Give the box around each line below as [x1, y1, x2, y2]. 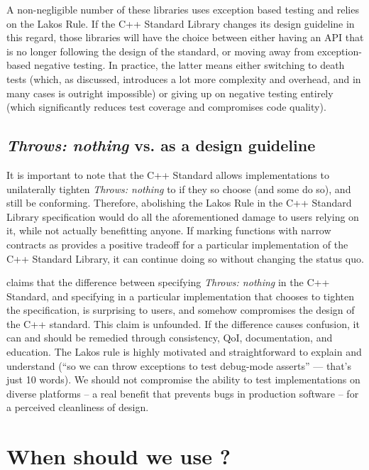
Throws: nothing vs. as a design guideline [6, 134, 316, 156]
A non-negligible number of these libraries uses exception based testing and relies [6, 2, 359, 16]
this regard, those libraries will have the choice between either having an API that [6, 30, 364, 45]
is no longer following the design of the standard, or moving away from [6, 43, 314, 58]
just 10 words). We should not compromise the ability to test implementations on [6, 372, 360, 387]
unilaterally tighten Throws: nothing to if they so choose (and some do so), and [6, 181, 351, 196]
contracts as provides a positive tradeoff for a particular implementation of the [6, 236, 348, 251]
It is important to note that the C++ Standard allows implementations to [6, 167, 329, 182]
